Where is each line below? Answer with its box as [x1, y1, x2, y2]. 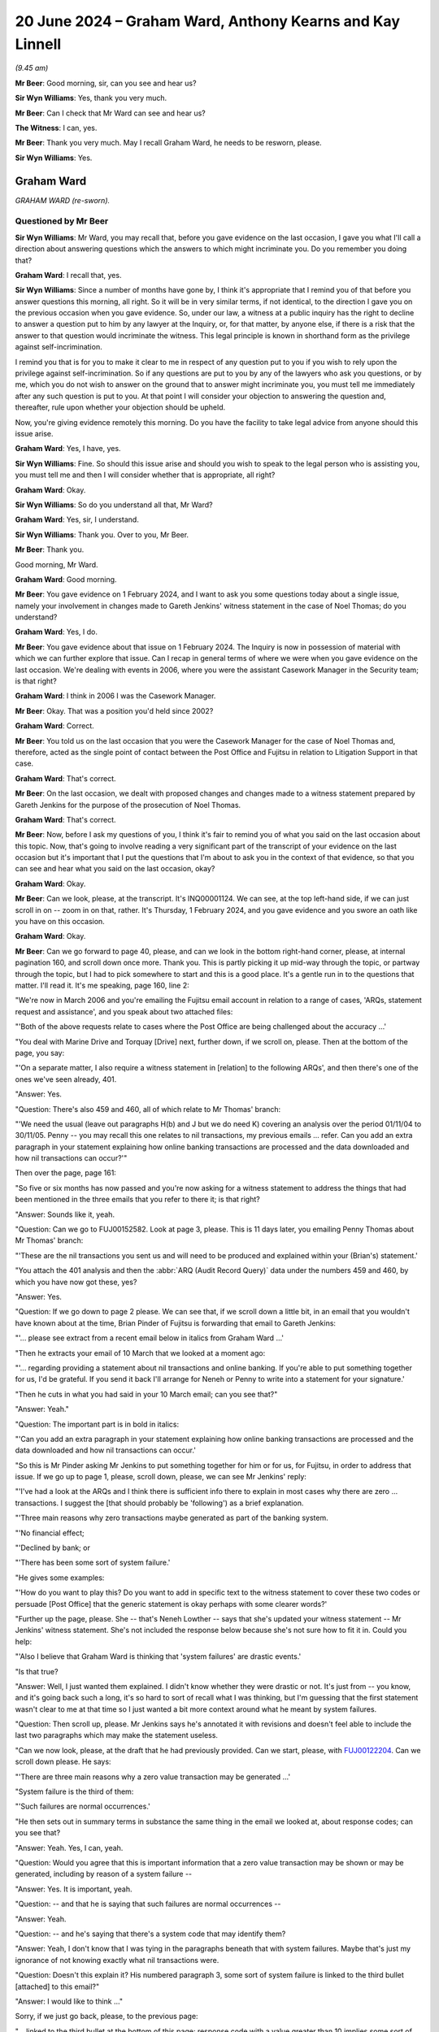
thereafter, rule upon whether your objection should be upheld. [15, 402, 226, 412]
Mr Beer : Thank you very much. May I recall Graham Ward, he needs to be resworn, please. [15, 138, 322, 148]
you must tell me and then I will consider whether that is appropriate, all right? [15, 470, 276, 480]
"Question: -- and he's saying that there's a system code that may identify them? [15, 1929, 286, 1939]
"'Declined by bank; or [15, 1543, 91, 1552]
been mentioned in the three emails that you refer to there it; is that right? [15, 1195, 260, 1205]
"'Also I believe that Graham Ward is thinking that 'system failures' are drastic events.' [15, 1652, 302, 1661]
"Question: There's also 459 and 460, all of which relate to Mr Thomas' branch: [15, 1104, 281, 1114]
